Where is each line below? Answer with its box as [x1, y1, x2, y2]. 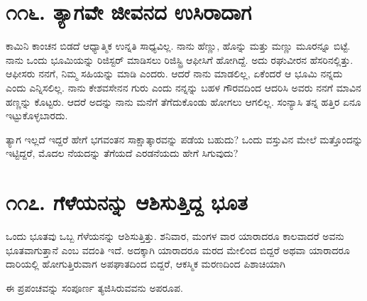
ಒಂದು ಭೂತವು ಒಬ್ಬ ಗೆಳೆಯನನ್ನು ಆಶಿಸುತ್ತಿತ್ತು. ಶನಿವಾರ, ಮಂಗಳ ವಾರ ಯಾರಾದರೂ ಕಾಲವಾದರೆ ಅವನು [6, 229, 344, 243]
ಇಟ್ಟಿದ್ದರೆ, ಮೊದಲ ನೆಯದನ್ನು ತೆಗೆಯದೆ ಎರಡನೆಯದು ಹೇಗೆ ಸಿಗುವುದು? [6, 146, 239, 160]
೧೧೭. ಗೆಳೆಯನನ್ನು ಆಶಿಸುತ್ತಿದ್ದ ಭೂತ [6, 187, 248, 217]
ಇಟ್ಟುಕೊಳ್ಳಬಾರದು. [6, 108, 68, 123]
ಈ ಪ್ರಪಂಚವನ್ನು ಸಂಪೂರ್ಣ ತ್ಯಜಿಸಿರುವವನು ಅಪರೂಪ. [6, 280, 183, 295]
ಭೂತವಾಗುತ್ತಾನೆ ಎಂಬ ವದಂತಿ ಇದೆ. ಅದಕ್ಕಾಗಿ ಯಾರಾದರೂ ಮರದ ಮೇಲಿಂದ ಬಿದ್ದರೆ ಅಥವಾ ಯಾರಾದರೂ [6, 242, 350, 257]
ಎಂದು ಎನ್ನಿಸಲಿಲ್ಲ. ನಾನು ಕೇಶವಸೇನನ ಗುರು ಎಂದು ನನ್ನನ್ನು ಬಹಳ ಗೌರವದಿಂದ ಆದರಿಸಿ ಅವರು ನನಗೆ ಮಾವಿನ [6, 80, 361, 94]
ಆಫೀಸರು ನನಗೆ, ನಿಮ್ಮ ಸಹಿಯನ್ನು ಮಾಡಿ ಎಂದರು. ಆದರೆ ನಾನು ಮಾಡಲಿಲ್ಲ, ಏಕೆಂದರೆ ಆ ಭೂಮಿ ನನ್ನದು [6, 66, 343, 81]
